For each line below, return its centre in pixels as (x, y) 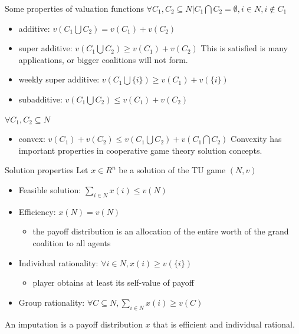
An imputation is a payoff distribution (74, 324)
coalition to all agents (72, 242)
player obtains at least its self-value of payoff (113, 282)
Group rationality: (52, 302)
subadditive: (40, 99)
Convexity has (256, 139)
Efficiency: (37, 211)
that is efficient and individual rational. (224, 324)
